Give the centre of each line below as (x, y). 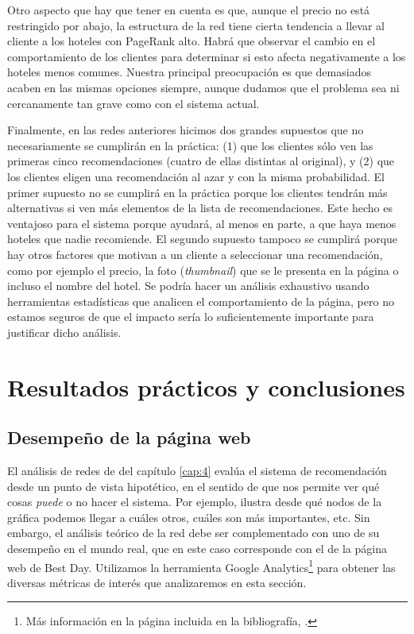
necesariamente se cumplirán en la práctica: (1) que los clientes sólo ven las (190, 145)
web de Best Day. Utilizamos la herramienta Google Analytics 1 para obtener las (201, 566)
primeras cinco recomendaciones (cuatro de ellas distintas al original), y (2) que (201, 161)
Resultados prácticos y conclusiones (206, 387)
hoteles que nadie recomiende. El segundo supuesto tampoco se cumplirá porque (203, 239)
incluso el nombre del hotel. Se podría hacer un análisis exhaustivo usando (188, 286)
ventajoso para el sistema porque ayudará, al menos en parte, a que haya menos (202, 223)
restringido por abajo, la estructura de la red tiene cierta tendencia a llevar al (196, 25)
